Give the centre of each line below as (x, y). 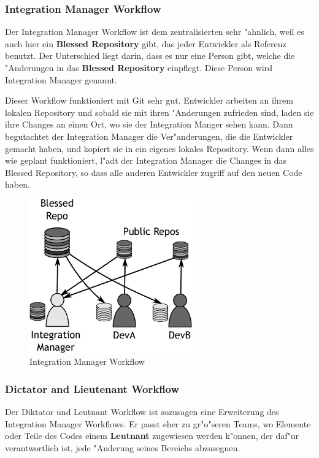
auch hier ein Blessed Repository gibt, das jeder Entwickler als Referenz (146, 43)
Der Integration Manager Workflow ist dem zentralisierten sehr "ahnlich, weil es (155, 32)
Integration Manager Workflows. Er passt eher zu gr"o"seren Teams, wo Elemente (158, 423)
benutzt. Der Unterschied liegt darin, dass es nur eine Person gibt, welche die (150, 55)
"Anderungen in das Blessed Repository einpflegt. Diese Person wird (139, 67)
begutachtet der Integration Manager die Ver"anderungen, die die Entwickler (149, 136)
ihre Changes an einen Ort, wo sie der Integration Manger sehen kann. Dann (149, 124)
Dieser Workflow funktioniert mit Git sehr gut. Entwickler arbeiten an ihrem (149, 100)
